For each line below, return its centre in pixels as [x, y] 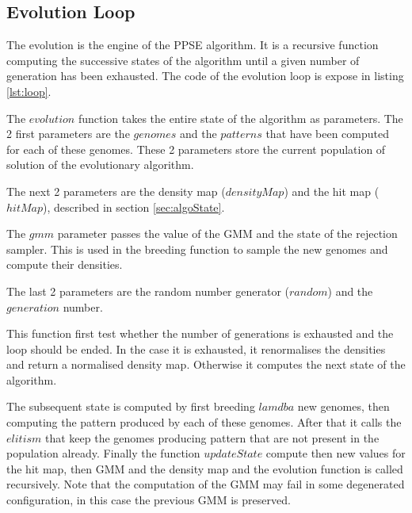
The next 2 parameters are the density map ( [116, 191]
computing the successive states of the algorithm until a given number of [183, 60]
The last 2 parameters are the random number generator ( [148, 291]
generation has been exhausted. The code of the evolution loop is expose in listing [205, 76]
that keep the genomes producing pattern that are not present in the [212, 437]
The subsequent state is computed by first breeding [131, 406]
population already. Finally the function [103, 453]
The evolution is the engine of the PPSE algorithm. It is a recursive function [193, 45]
